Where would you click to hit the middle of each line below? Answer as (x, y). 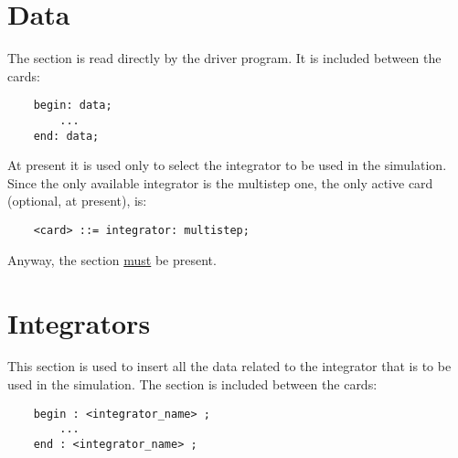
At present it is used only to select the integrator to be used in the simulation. (227, 165)
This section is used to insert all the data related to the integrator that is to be (229, 366)
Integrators (79, 322)
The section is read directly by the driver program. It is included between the (224, 58)
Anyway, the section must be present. (112, 259)
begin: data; (73, 106)
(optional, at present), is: (77, 201)
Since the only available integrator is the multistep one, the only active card (220, 182)
